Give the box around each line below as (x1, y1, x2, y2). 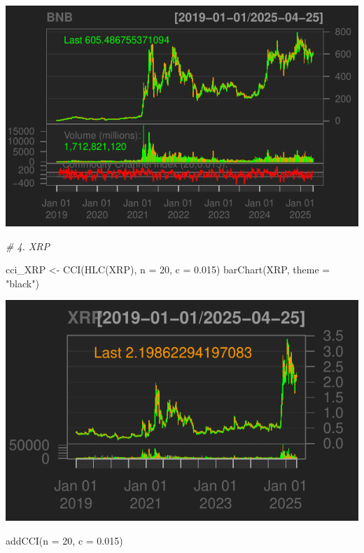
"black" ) (6, 275, 39, 290)
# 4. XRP (6, 238, 50, 253)
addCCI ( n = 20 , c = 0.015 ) (6, 533, 123, 547)
